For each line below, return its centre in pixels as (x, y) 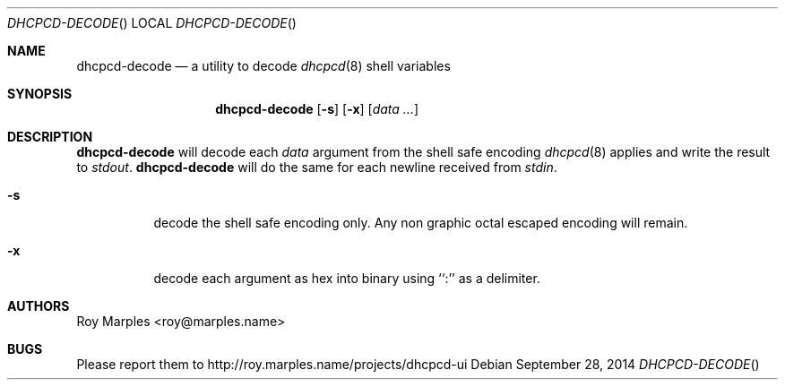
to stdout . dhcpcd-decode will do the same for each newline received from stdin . (317, 167)
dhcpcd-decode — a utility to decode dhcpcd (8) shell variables (263, 66)
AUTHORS (39, 306)
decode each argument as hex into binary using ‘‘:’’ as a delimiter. (347, 278)
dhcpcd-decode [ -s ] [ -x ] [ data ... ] (317, 109)
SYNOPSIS (40, 94)
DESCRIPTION (50, 137)
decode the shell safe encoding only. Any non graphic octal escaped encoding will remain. (421, 223)
